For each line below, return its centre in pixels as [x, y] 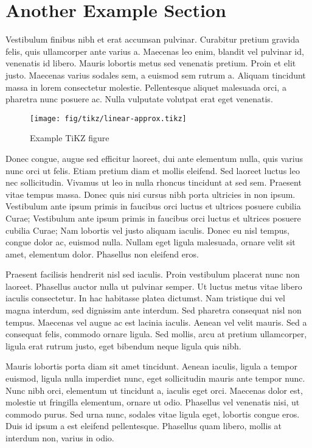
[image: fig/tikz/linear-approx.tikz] [108, 118]
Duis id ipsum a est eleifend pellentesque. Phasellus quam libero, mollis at [144, 426]
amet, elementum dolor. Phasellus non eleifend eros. [102, 254]
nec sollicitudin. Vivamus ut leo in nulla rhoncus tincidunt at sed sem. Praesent [154, 182]
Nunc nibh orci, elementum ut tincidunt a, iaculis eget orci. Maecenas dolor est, [154, 390]
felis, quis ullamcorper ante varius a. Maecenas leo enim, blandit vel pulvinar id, [155, 51]
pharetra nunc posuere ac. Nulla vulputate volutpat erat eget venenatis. [139, 99]
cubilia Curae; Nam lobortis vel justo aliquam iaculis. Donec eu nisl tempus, [147, 230]
